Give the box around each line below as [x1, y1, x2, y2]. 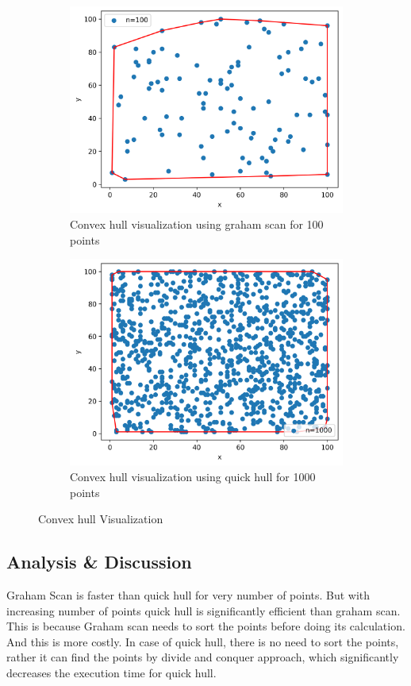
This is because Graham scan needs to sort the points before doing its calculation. [6, 618, 405, 634]
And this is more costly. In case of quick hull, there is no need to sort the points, [6, 633, 399, 649]
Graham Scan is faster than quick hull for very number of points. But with [6, 587, 371, 603]
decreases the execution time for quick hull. [6, 665, 217, 681]
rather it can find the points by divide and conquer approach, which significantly [6, 649, 399, 665]
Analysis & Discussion [6, 549, 192, 574]
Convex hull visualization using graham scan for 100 [70, 215, 324, 232]
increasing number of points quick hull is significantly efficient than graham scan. [6, 602, 401, 619]
